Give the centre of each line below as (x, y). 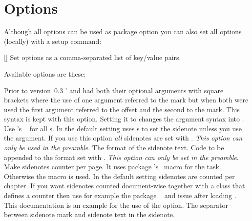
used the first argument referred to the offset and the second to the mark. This (122, 109)
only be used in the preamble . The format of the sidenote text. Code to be (114, 148)
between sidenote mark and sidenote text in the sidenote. (89, 214)
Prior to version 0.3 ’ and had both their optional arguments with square (114, 90)
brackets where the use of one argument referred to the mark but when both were (126, 100)
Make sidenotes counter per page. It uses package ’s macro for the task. (113, 167)
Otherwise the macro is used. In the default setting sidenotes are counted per (119, 176)
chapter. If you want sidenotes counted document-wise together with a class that (125, 186)
